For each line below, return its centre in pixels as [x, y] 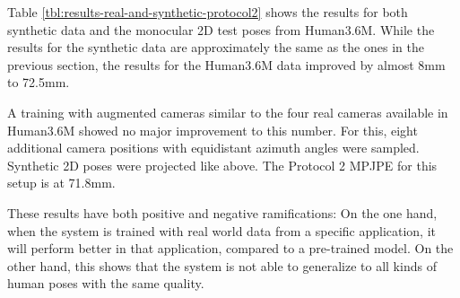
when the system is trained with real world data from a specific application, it [222, 230]
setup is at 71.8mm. [61, 183]
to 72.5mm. [39, 82]
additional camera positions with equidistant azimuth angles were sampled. [213, 148]
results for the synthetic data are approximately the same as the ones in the [216, 47]
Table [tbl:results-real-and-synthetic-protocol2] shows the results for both [208, 12]
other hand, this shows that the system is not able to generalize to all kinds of [222, 265]
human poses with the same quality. [106, 283]
